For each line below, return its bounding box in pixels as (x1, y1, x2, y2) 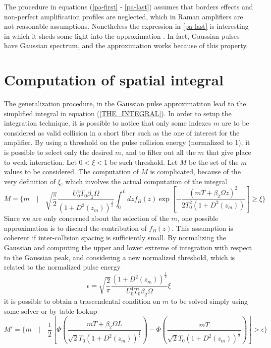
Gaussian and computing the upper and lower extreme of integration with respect (4, 242, 252, 252)
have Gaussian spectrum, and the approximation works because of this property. (4, 40, 248, 51)
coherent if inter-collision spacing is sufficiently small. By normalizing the (4, 232, 226, 243)
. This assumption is (171, 222, 233, 233)
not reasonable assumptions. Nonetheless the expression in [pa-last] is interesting (4, 21, 249, 31)
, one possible (177, 213, 218, 223)
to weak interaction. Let (4, 156, 77, 167)
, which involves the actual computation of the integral (61, 176, 227, 186)
